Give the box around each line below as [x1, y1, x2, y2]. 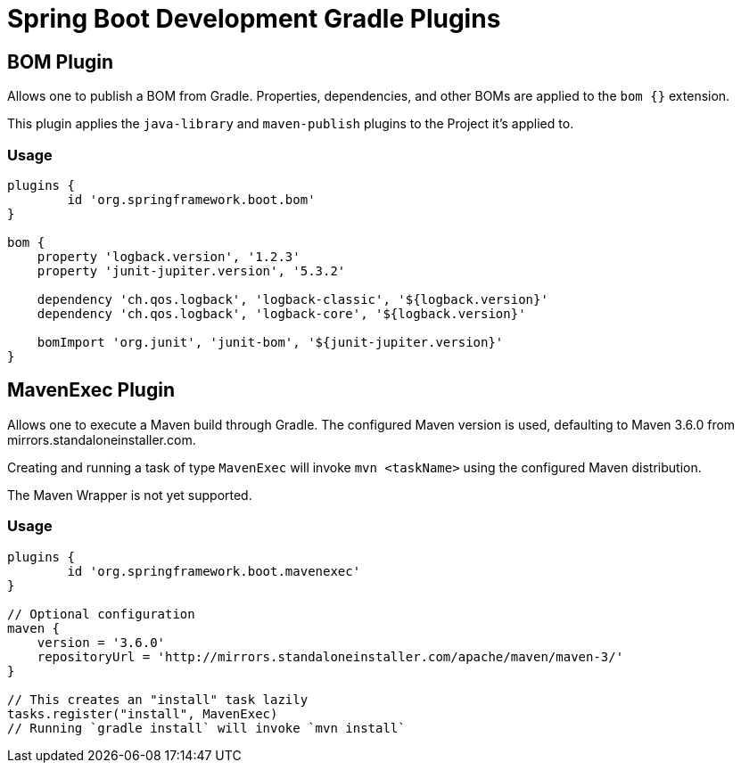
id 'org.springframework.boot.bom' [67, 192, 316, 207]
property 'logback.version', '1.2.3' [37, 249, 301, 264]
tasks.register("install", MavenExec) [7, 706, 278, 721]
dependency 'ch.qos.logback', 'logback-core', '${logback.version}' [37, 306, 526, 321]
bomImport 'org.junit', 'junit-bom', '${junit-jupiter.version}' [37, 334, 504, 349]
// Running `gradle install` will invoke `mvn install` [7, 720, 406, 735]
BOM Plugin [7, 50, 114, 73]
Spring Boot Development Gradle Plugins [7, 4, 501, 34]
